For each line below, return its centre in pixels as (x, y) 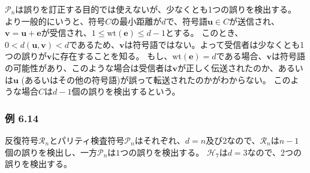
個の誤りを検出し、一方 (51, 152)
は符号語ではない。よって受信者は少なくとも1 (214, 44)
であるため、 (94, 44)
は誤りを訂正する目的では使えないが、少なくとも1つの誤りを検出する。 (156, 9)
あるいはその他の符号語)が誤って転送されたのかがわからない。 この (158, 79)
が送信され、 (254, 21)
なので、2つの (275, 152)
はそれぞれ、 (160, 140)
